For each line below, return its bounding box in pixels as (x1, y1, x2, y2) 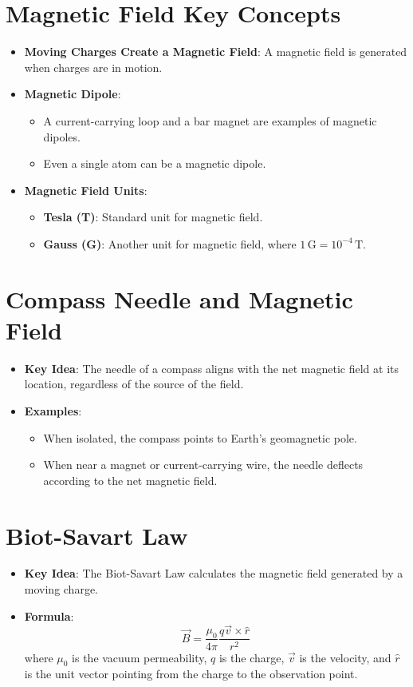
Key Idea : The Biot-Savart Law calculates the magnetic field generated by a (24, 565, 403, 582)
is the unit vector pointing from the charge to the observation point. (24, 665, 358, 682)
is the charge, (218, 649, 285, 665)
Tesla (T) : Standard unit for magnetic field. (43, 208, 263, 225)
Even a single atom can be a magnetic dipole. (43, 155, 266, 172)
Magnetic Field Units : (24, 181, 147, 198)
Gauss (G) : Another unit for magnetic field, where (43, 235, 297, 252)
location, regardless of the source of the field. (24, 375, 244, 392)
